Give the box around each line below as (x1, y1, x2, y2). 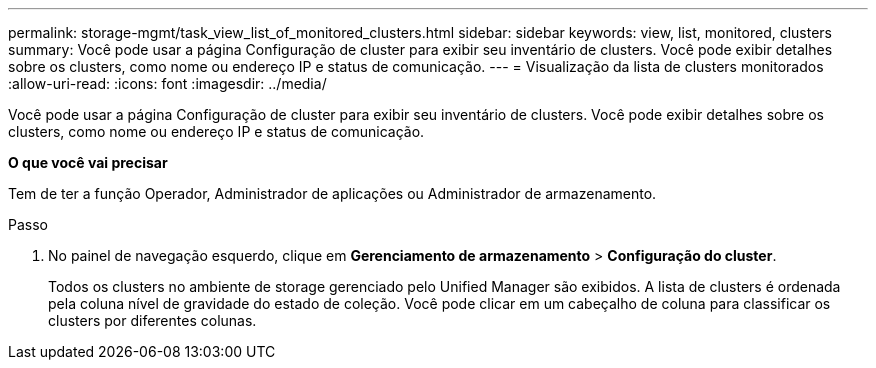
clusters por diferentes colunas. (48, 312, 257, 329)
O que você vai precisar (8, 154, 168, 171)
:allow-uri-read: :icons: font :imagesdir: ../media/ (8, 75, 327, 92)
